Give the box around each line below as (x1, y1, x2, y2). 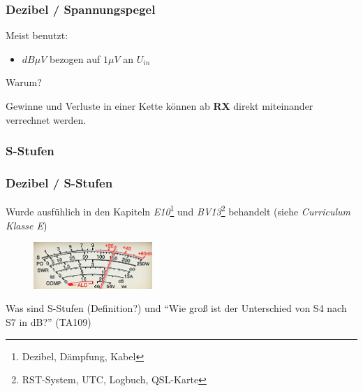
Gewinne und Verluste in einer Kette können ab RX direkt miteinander (6, 99, 313, 113)
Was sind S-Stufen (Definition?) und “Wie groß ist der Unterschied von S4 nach (6, 301, 347, 315)
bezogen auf (50, 51, 101, 66)
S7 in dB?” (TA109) (6, 315, 91, 329)
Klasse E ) (6, 218, 47, 232)
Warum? (6, 75, 42, 90)
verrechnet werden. (6, 112, 87, 127)
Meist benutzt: (6, 28, 68, 43)
